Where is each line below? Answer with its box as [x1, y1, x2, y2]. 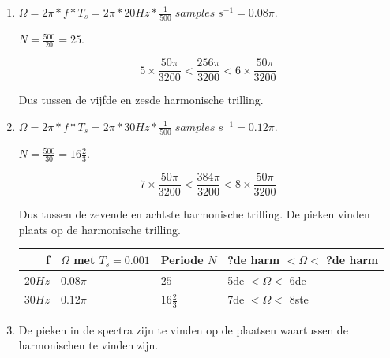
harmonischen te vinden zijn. [18, 337, 159, 353]
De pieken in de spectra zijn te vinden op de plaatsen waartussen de [18, 321, 348, 337]
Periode [160, 251, 204, 267]
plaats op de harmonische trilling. [18, 221, 181, 237]
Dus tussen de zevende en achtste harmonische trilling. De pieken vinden [18, 206, 370, 222]
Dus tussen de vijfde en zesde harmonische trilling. [18, 91, 264, 108]
